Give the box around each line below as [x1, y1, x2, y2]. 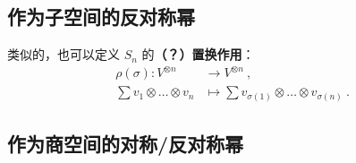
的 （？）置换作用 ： [141, 45, 255, 64]
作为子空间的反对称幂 [7, 3, 195, 30]
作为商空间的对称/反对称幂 [7, 130, 244, 158]
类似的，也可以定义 [7, 45, 120, 64]
